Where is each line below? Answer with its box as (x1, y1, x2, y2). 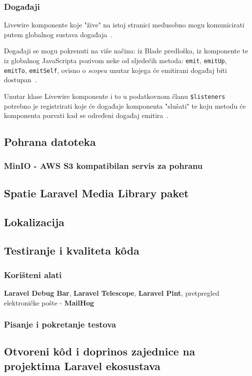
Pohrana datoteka (4, 134, 96, 149)
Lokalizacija (4, 214, 65, 229)
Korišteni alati (4, 268, 62, 281)
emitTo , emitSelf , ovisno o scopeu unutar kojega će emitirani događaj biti (4, 65, 227, 75)
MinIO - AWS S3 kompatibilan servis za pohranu (4, 160, 203, 172)
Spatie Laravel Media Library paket (4, 185, 189, 200)
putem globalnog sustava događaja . (4, 29, 113, 39)
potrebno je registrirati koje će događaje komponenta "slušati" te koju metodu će (4, 100, 246, 111)
